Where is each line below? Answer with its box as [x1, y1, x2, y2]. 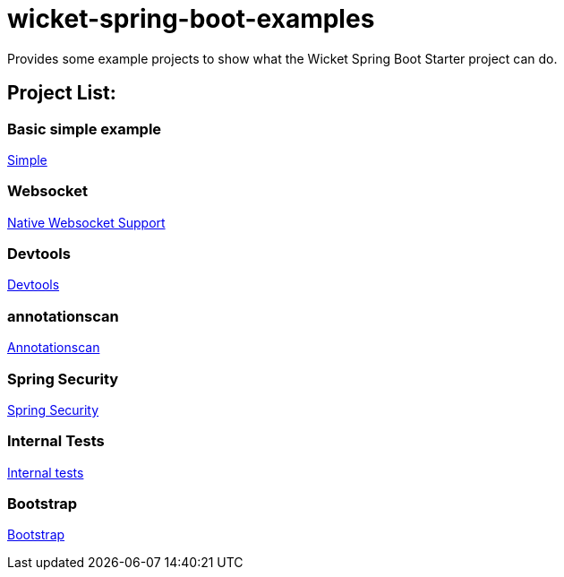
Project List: [7, 82, 116, 105]
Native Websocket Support [7, 214, 166, 230]
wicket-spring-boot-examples [7, 4, 375, 34]
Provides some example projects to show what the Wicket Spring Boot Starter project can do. [7, 50, 558, 66]
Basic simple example [7, 119, 162, 138]
